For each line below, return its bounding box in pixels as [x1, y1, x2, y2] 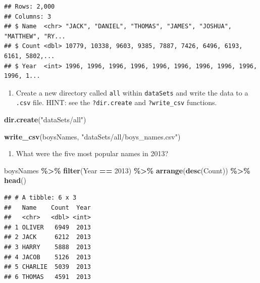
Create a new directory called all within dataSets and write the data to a [16, 87, 248, 98]
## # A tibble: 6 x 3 [4, 194, 77, 202]
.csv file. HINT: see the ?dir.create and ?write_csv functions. [16, 97, 217, 108]
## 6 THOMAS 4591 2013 [4, 273, 91, 280]
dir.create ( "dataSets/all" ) [4, 114, 86, 125]
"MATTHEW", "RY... [4, 32, 66, 40]
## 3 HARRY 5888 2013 [4, 244, 91, 251]
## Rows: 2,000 [4, 3, 55, 10]
